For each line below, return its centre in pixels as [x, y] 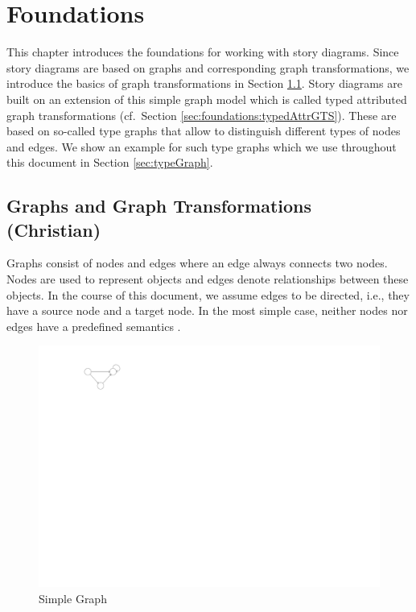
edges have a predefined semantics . [94, 326]
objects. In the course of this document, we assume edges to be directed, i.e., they [208, 294]
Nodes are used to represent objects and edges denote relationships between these [208, 279]
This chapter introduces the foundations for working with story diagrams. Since [203, 52]
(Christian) [54, 229]
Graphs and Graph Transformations [159, 206]
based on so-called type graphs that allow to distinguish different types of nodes [204, 131]
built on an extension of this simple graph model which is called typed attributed [207, 99]
